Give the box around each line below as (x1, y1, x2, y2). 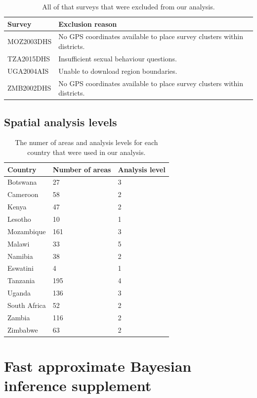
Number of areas (52, 164, 111, 174)
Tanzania (7, 275, 35, 286)
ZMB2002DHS (7, 83, 51, 93)
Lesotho (7, 214, 31, 224)
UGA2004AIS (7, 65, 49, 76)
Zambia (7, 312, 30, 322)
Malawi (7, 238, 30, 249)
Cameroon (7, 189, 39, 199)
